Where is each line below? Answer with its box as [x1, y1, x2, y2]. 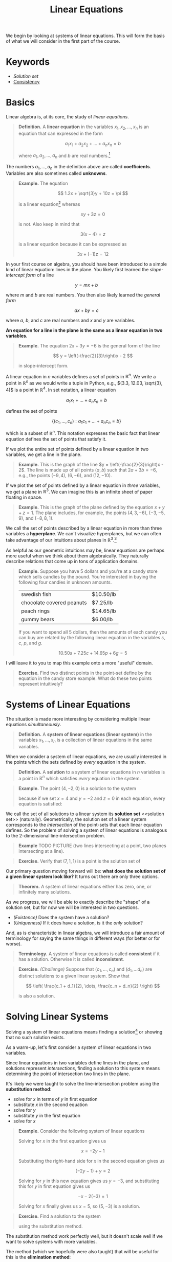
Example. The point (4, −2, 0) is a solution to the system [18, 785, 136, 792]
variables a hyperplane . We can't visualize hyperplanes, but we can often [6, 531, 162, 537]
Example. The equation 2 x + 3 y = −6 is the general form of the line [18, 342, 160, 348]
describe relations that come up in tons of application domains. [6, 558, 139, 565]
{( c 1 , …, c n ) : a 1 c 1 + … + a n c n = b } [51, 418, 122, 426]
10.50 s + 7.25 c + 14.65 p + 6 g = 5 [58, 650, 127, 656]
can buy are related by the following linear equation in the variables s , [18, 635, 165, 641]
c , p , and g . [18, 640, 42, 646]
